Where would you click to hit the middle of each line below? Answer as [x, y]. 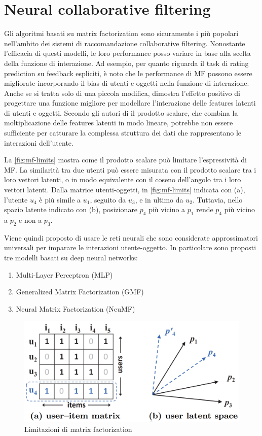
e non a [30, 220]
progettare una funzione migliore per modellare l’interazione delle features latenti [130, 103]
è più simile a [60, 199]
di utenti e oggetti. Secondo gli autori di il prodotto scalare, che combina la [121, 112]
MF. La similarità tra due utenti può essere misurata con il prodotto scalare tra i [130, 169]
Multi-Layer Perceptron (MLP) [64, 274]
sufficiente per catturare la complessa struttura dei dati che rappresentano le [123, 133]
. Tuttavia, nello [217, 199]
